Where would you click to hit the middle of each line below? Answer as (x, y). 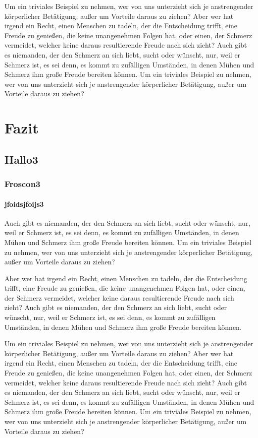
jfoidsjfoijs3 (24, 204)
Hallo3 (22, 159)
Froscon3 (23, 184)
